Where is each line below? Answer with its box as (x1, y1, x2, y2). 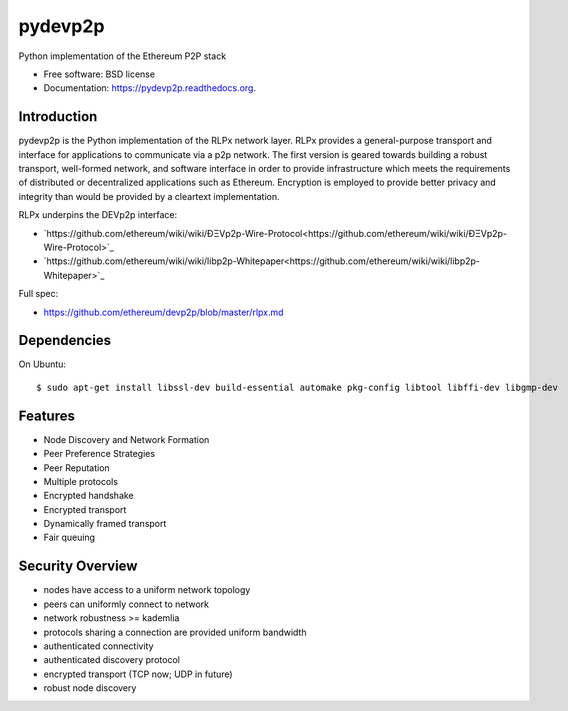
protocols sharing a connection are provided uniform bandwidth (43, 626, 307, 638)
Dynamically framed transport (43, 518, 167, 530)
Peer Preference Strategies (43, 448, 155, 460)
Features (18, 407, 75, 424)
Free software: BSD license (43, 68, 155, 80)
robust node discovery (43, 682, 137, 694)
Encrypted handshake (43, 490, 134, 502)
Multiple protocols (43, 475, 119, 487)
